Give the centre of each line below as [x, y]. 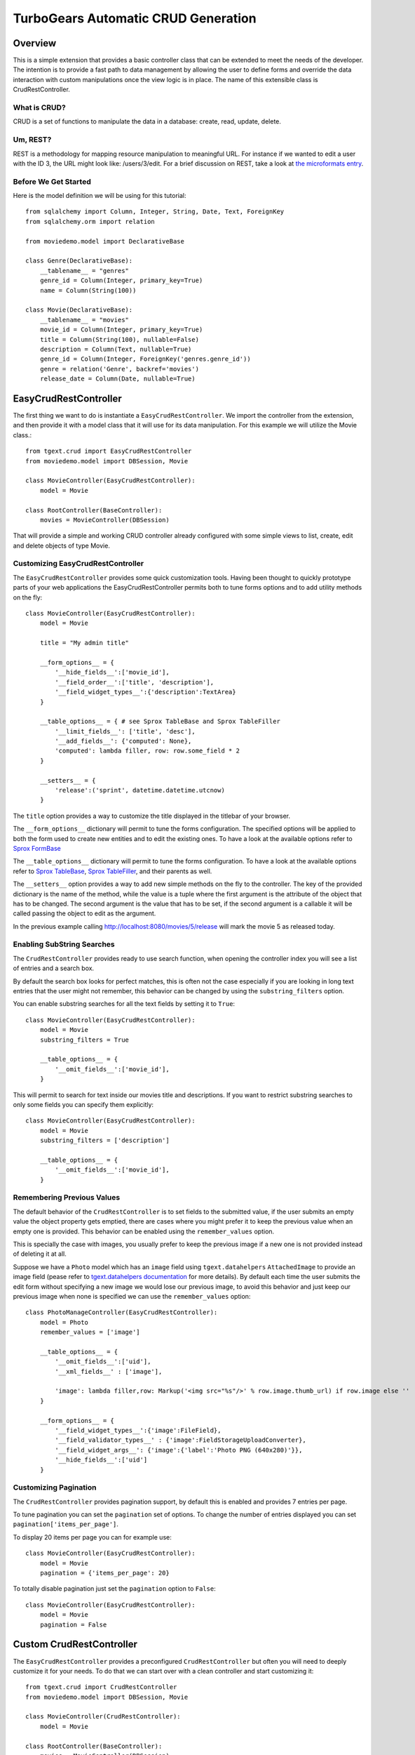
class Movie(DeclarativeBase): [79, 310]
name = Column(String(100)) [88, 290]
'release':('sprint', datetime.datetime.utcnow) [140, 790]
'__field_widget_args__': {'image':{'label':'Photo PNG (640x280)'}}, [179, 1450]
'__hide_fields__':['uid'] [101, 1460]
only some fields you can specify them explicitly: [83, 1104]
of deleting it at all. [40, 1254]
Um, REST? [32, 140]
